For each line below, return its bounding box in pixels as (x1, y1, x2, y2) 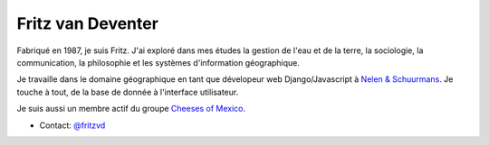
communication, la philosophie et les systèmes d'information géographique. (16, 57, 301, 68)
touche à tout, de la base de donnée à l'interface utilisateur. (16, 86, 239, 97)
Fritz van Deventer (16, 14, 158, 33)
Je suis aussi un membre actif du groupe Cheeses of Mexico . (16, 104, 246, 114)
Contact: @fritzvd (39, 120, 106, 131)
